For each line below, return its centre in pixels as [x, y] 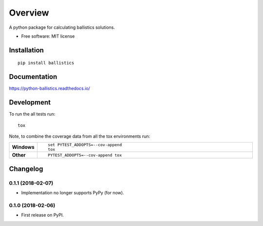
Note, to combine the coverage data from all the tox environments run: [80, 136]
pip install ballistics [46, 63]
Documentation [33, 77]
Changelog [26, 169]
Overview [29, 13]
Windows [23, 147]
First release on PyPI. [43, 215]
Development [30, 103]
